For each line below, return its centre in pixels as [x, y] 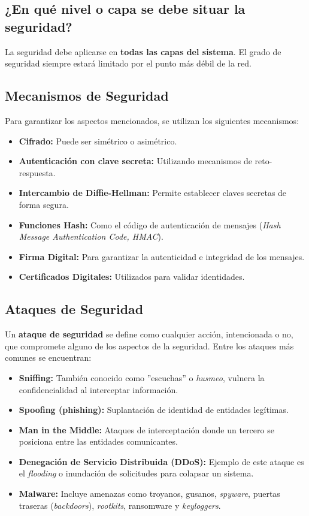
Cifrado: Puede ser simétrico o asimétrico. [98, 141]
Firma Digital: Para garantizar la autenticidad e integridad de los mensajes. [162, 256]
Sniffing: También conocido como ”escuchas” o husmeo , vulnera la [142, 377]
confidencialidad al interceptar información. [99, 389]
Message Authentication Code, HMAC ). [91, 236]
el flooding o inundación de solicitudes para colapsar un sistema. [136, 473]
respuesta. [37, 172]
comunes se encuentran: [48, 357]
